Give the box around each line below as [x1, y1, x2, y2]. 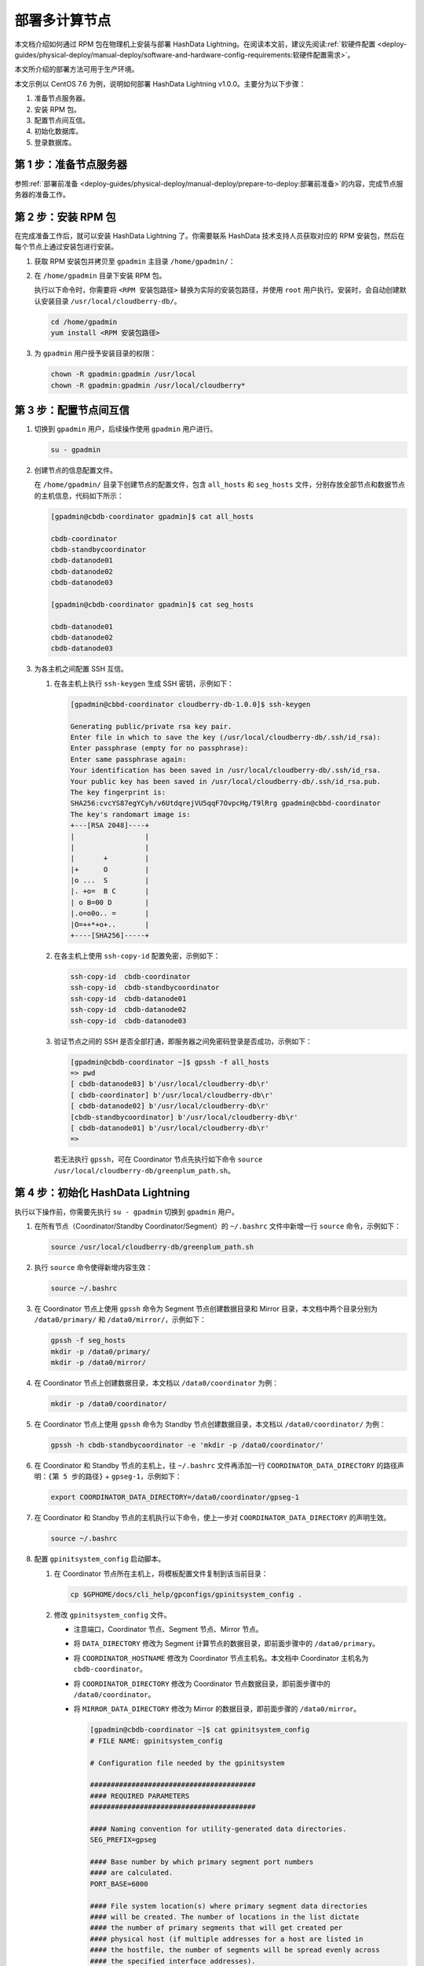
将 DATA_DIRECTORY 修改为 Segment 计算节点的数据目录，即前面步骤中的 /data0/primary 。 [73, 1639, 380, 1648]
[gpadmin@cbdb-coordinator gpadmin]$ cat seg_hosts [50, 600, 254, 609]
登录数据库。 [34, 138, 76, 147]
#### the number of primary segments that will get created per [90, 1924, 343, 1932]
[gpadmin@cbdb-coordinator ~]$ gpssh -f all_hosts [70, 1058, 270, 1066]
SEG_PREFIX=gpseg [90, 1835, 157, 1844]
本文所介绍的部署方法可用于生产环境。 [14, 64, 139, 74]
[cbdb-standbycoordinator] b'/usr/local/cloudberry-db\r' [70, 1113, 298, 1121]
